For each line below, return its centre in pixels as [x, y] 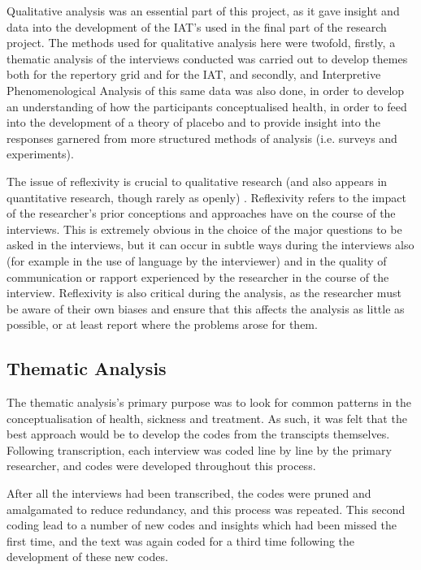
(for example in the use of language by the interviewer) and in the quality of [197, 260]
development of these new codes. [87, 557]
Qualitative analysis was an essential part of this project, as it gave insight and [203, 11]
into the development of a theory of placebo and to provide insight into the [193, 122]
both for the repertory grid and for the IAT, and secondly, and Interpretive [194, 74]
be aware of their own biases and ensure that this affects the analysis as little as [206, 308]
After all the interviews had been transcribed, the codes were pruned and [189, 493]
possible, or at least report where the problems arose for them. [162, 324]
